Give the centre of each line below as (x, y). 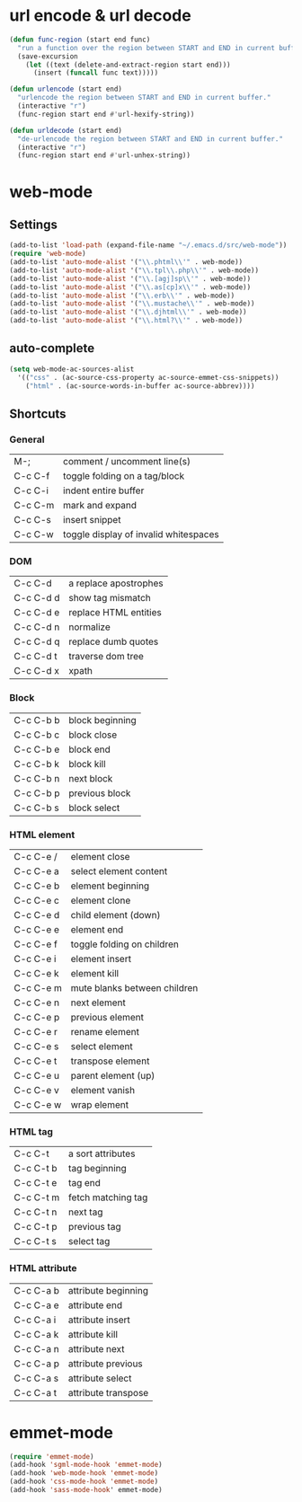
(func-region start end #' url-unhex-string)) (104, 155)
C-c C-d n (37, 627)
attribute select (100, 1378)
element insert (101, 959)
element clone (101, 901)
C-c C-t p (36, 1227)
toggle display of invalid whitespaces (141, 535)
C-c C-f (32, 476)
